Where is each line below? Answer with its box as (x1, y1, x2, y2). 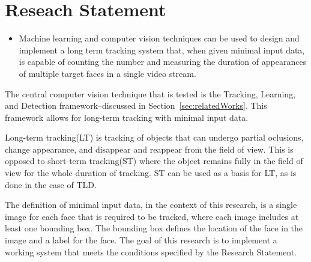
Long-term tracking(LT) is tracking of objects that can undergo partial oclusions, (5, 131, 304, 144)
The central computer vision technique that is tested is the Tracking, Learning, (5, 87, 296, 100)
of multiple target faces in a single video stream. (19, 67, 196, 79)
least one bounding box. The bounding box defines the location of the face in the (5, 222, 303, 234)
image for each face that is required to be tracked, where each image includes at (5, 210, 299, 222)
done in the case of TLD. (5, 178, 97, 190)
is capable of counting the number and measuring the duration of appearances (19, 55, 307, 68)
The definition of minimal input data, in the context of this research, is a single (5, 198, 297, 211)
